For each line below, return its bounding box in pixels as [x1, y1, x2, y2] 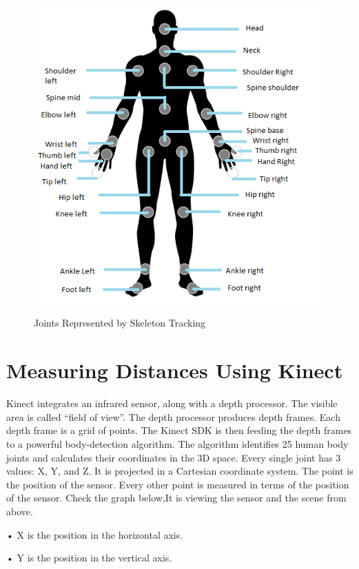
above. [6, 504, 33, 518]
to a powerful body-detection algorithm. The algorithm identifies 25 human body [6, 436, 349, 451]
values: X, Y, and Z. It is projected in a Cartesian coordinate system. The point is [6, 464, 353, 478]
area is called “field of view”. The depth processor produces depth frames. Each [6, 409, 340, 424]
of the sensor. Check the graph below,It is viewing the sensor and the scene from [6, 490, 347, 505]
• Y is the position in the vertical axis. [6, 550, 172, 565]
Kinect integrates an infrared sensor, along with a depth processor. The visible [6, 396, 338, 411]
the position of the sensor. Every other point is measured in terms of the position [6, 477, 349, 491]
